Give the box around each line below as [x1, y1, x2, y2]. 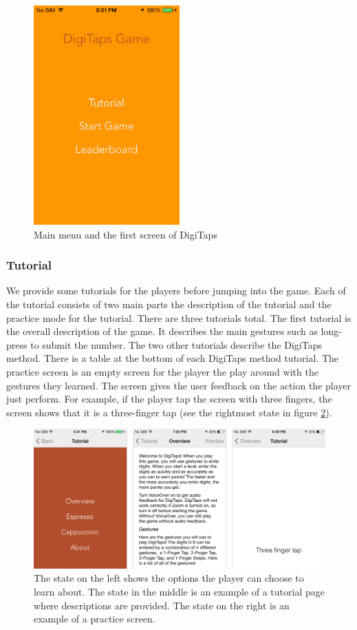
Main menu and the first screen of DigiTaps [34, 227, 217, 241]
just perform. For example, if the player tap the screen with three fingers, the [6, 392, 332, 406]
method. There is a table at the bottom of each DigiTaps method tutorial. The [6, 351, 339, 365]
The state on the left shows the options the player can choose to [34, 571, 304, 585]
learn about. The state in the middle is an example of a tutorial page [34, 585, 325, 598]
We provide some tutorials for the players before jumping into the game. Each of [6, 283, 346, 298]
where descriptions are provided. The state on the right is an [34, 598, 290, 612]
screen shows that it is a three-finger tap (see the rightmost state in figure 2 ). [6, 405, 332, 419]
